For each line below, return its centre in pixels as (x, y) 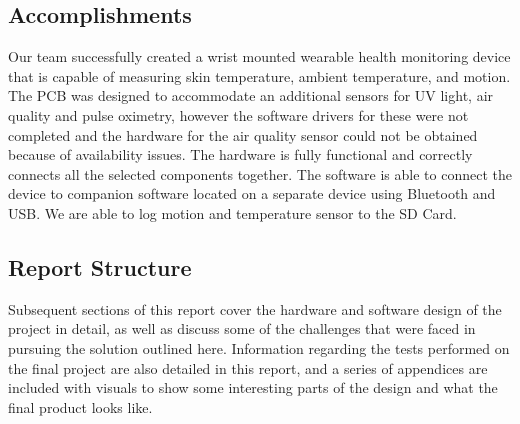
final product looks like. (80, 406)
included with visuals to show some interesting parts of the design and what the (253, 387)
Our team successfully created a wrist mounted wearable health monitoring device (259, 56)
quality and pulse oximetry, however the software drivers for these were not (238, 114)
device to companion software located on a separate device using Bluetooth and (252, 193)
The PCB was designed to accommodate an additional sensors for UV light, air (251, 95)
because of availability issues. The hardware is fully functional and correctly (240, 154)
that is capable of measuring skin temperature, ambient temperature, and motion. (259, 75)
